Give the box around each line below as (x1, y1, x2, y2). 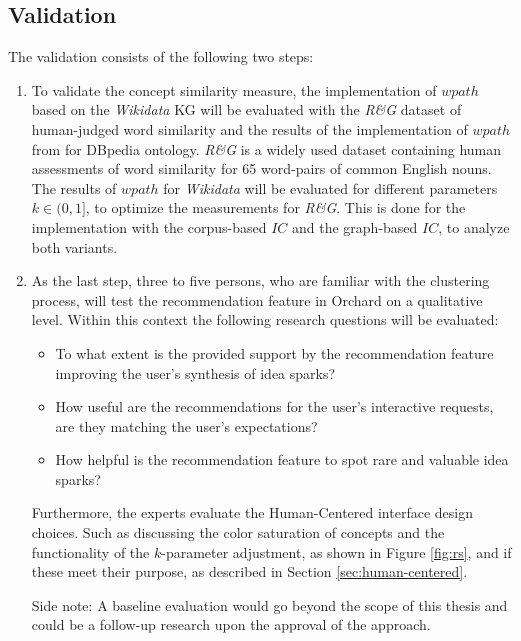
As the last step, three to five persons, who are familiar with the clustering (31, 270, 490, 291)
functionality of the (31, 541, 150, 562)
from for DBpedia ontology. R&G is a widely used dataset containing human (31, 138, 502, 159)
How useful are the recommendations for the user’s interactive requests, (55, 396, 494, 417)
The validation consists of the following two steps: (8, 46, 314, 67)
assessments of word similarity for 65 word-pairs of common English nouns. (31, 158, 492, 179)
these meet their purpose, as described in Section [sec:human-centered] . (31, 561, 468, 582)
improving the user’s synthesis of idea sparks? (55, 362, 336, 383)
